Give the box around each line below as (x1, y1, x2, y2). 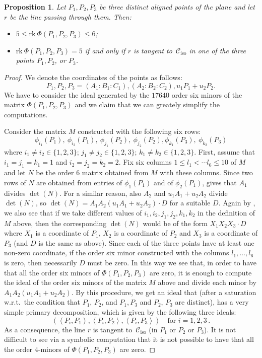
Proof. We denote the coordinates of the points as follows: (4, 71, 182, 82)
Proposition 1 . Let (4, 2, 66, 12)
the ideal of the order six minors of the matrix (4, 277, 147, 288)
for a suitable (169, 197, 211, 208)
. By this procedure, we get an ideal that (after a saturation (71, 287, 256, 297)
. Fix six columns (118, 157, 172, 167)
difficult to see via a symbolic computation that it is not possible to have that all (4, 334, 254, 344)
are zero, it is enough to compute (149, 267, 252, 277)
